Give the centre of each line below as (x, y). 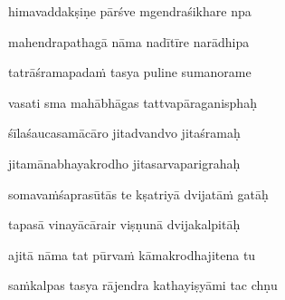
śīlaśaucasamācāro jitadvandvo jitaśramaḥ (124, 133)
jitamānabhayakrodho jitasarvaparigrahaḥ (124, 163)
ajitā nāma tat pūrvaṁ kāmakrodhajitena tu (132, 254)
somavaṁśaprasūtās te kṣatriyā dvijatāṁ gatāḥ (138, 194)
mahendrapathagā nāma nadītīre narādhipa (129, 41)
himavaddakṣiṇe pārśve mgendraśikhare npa (130, 11)
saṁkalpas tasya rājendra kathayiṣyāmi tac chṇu (143, 285)
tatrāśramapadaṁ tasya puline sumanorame (130, 72)
